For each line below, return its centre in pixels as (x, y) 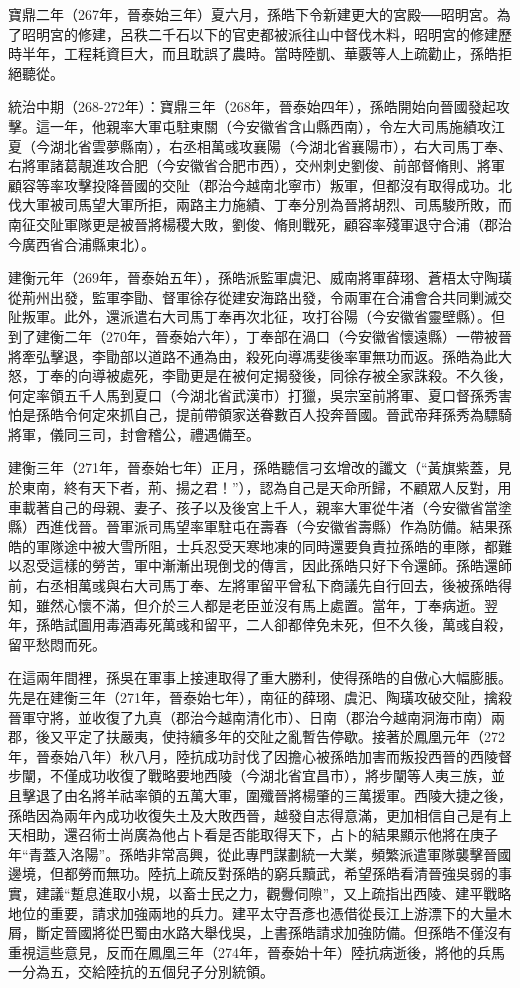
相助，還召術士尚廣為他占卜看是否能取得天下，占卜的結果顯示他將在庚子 (259, 834)
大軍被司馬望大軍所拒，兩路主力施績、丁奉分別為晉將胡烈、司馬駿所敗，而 (266, 204)
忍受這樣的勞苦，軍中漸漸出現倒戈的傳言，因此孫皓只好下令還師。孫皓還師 (266, 565)
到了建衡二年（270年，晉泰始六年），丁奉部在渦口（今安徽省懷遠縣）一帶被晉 (260, 335)
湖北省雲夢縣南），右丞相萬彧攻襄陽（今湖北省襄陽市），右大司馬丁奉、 (280, 145)
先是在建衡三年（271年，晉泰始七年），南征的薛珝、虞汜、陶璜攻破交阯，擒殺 (260, 697)
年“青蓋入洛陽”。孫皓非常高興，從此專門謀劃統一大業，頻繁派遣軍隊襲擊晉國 (260, 853)
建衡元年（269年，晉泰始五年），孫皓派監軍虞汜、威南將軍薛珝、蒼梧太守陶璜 (260, 277)
